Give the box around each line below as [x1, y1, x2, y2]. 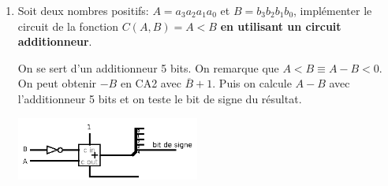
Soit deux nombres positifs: [17, 2, 149, 18]
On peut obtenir [17, 75, 97, 91]
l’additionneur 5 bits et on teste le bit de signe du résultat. [17, 90, 302, 106]
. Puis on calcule [212, 75, 292, 91]
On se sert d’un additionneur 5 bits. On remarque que [17, 59, 279, 76]
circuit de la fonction [17, 17, 119, 34]
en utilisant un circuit [220, 17, 341, 34]
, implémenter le [293, 2, 372, 18]
